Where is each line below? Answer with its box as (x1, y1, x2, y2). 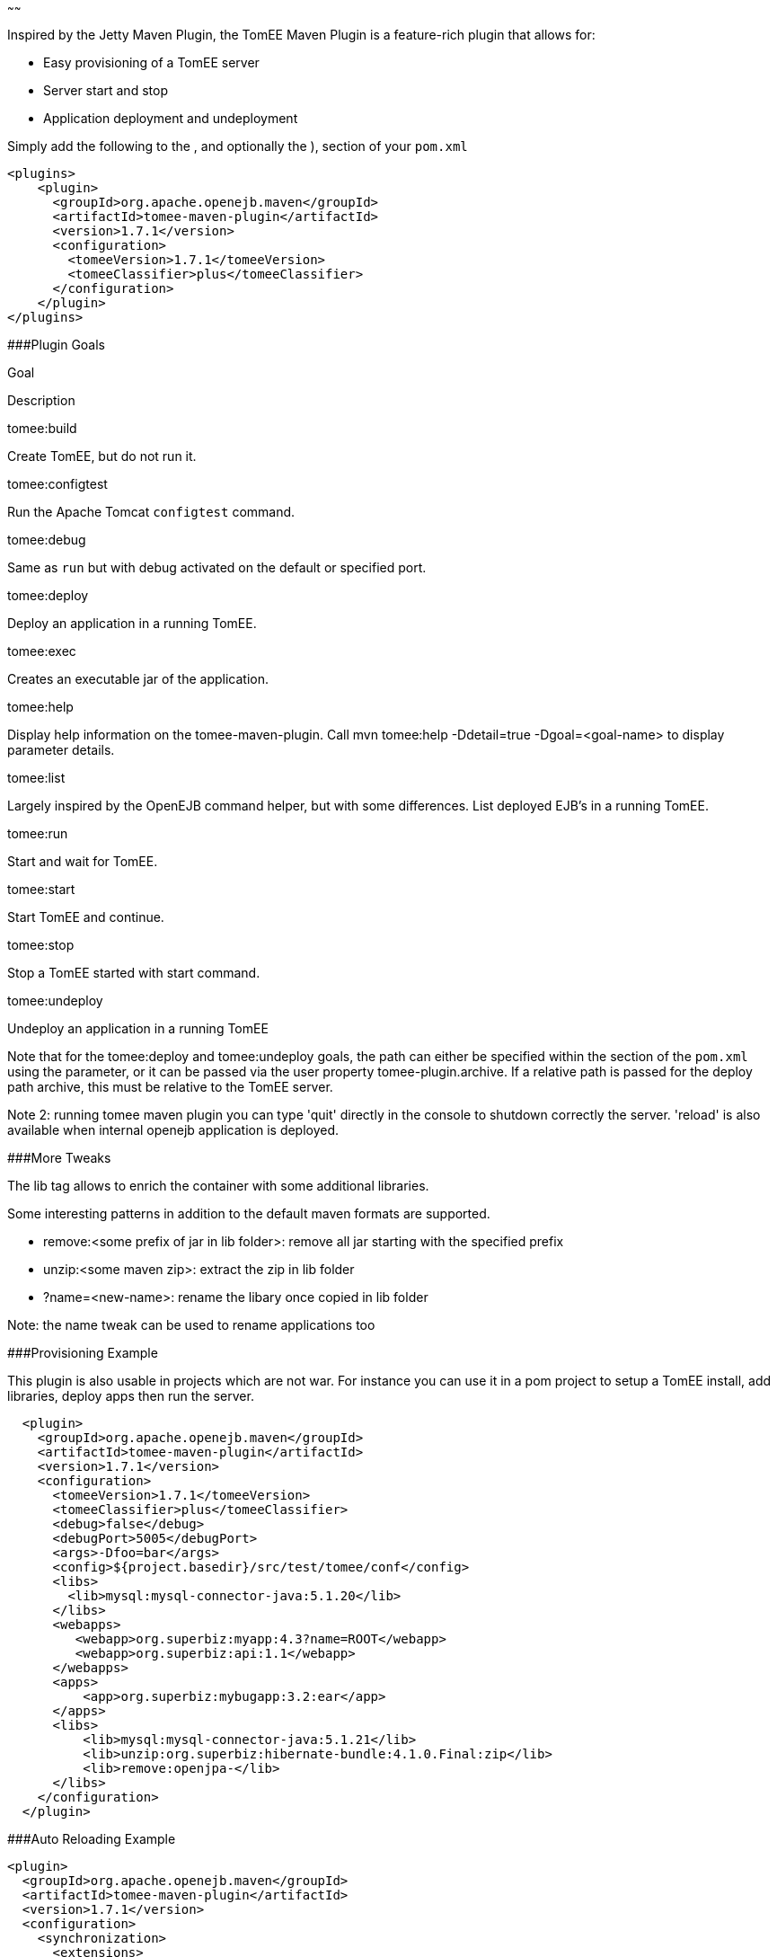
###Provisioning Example (7, 1345, 158, 1360)
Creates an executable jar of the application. (7, 671, 269, 686)
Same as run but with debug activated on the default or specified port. (7, 560, 427, 575)
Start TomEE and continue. (7, 909, 164, 925)
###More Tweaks (7, 1150, 111, 1165)
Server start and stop (43, 83, 168, 98)
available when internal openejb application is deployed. (7, 1122, 340, 1138)
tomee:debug (7, 532, 86, 547)
